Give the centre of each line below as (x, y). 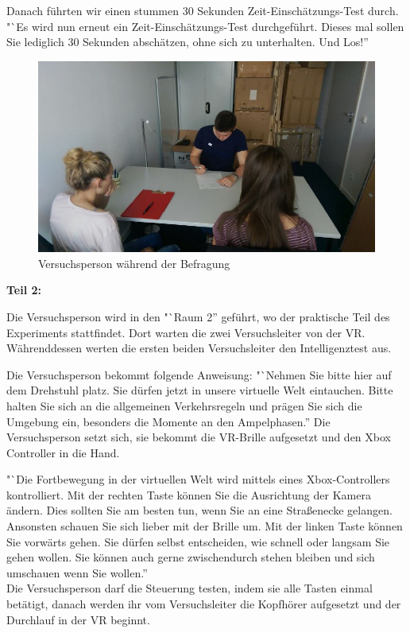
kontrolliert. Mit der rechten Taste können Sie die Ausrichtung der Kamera (189, 494)
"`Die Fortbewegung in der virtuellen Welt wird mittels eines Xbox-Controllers (198, 479)
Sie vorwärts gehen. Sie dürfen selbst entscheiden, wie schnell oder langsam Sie (198, 541)
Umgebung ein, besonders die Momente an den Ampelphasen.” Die (168, 421)
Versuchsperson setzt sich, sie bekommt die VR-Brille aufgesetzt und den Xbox (199, 437)
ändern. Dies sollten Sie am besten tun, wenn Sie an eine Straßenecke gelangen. (199, 510)
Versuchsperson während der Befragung (134, 263)
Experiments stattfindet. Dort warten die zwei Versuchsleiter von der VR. (186, 332)
